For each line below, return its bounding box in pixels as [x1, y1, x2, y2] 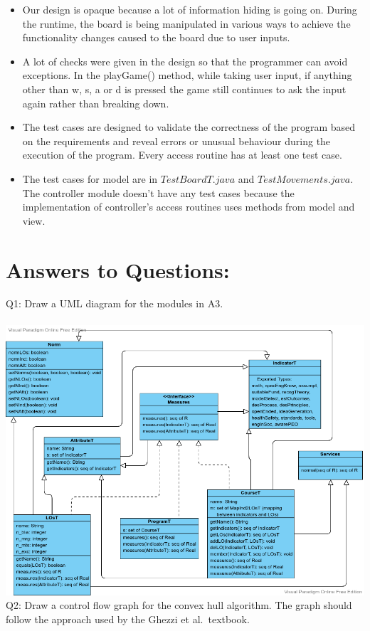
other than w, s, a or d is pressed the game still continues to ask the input [22, 81, 347, 96]
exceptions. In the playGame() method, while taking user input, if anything [22, 68, 352, 83]
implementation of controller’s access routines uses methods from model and [22, 199, 355, 214]
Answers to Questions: [6, 255, 230, 284]
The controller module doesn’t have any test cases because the [22, 185, 295, 200]
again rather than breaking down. [22, 95, 169, 110]
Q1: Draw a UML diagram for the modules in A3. [6, 296, 223, 311]
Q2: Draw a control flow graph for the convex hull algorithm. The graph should [6, 598, 352, 613]
